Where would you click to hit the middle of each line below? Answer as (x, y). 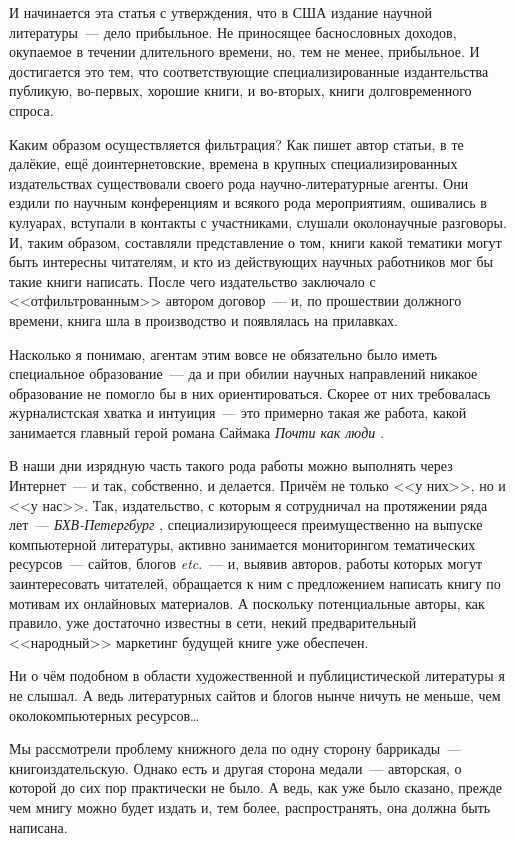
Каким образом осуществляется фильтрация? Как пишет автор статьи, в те (236, 143)
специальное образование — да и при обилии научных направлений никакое (243, 373)
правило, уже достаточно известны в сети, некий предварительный (213, 622)
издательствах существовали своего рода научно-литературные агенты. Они (239, 182)
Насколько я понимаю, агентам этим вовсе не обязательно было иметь (223, 353)
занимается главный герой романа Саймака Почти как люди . (196, 431)
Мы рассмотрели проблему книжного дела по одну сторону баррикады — (235, 748)
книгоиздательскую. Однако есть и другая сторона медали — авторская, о (235, 767)
